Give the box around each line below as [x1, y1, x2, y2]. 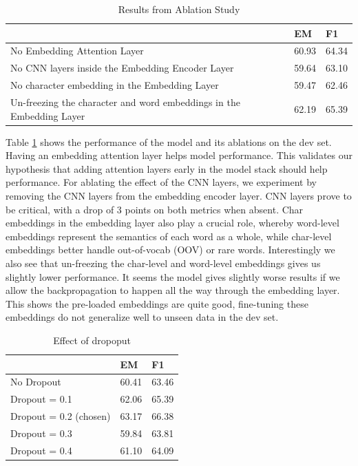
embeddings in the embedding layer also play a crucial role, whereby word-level [6, 215, 339, 230]
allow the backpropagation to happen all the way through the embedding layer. [6, 283, 340, 297]
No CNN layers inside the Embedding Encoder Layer [10, 61, 234, 75]
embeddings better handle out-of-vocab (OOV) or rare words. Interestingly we [6, 242, 335, 257]
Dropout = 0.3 [10, 425, 72, 440]
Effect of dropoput [53, 332, 131, 347]
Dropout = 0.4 [10, 443, 72, 457]
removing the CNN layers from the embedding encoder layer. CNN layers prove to [6, 189, 352, 203]
